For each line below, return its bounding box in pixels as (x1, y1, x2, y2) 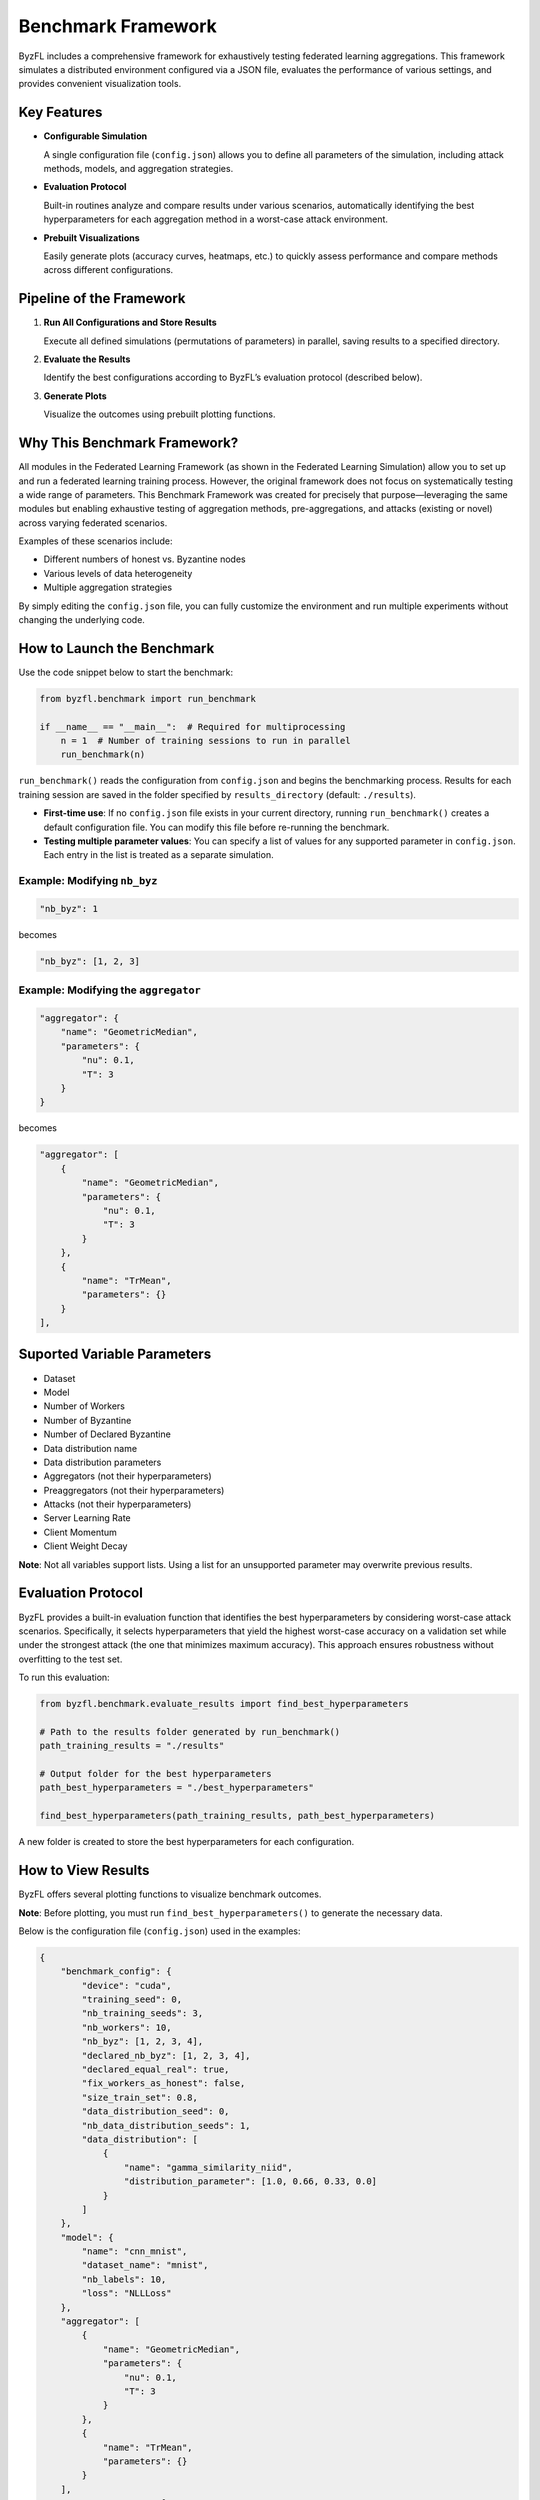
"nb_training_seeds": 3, (81, 2008, 204, 2019)
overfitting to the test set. (18, 1653, 123, 1665)
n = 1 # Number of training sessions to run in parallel (60, 735, 351, 747)
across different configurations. (43, 264, 174, 276)
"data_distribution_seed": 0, (81, 2106, 230, 2117)
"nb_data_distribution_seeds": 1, (81, 2120, 251, 2131)
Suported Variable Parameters (18, 1346, 212, 1363)
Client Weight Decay (43, 1540, 128, 1552)
